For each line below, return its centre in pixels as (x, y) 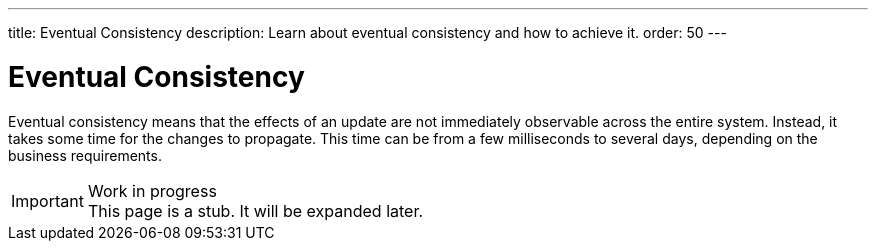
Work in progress (152, 190)
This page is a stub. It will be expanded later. (255, 210)
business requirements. (85, 155)
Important (47, 200)
